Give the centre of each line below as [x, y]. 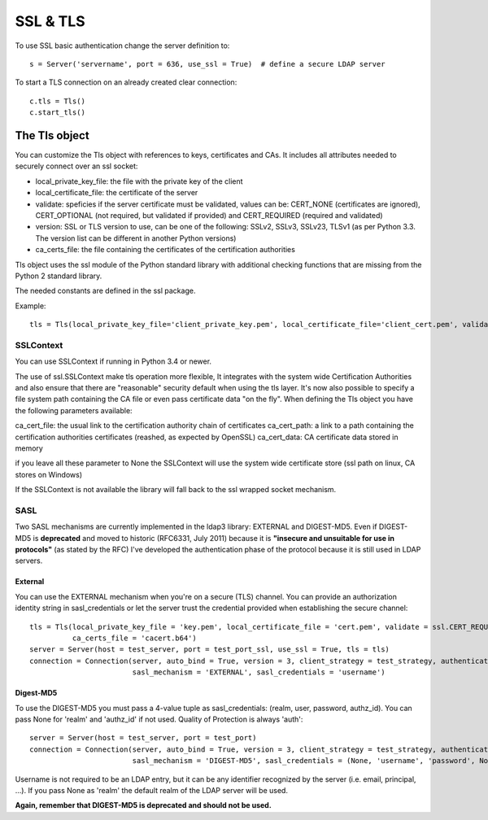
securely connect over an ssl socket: [76, 166]
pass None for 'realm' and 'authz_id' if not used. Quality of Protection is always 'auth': [159, 719]
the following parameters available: [74, 410]
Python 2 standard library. [59, 276]
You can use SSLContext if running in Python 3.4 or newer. [113, 361]
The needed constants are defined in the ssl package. [105, 291]
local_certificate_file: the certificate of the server [117, 193]
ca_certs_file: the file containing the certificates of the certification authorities [166, 250]
